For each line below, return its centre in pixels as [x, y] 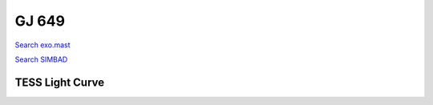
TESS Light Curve [60, 82]
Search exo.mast [43, 45]
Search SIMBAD [41, 59]
